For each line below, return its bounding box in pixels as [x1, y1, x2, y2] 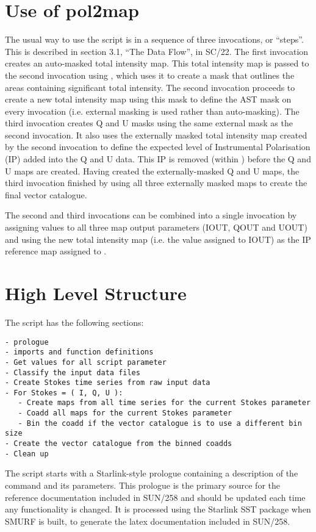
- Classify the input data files [5, 368, 140, 377]
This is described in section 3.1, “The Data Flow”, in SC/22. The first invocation [5, 45, 309, 57]
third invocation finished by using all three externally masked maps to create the [5, 176, 307, 189]
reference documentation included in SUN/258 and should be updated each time [5, 491, 306, 503]
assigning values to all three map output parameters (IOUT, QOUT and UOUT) [5, 221, 307, 234]
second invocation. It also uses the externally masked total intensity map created [5, 128, 307, 141]
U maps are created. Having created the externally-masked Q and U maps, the [5, 164, 300, 177]
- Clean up [5, 449, 49, 458]
